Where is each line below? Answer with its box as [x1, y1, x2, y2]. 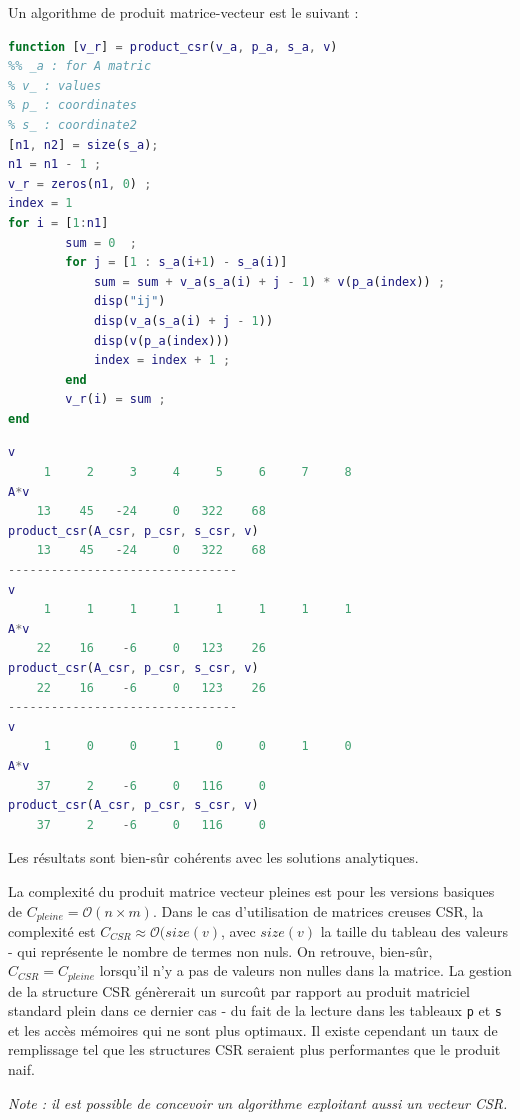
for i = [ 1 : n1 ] [8, 215, 109, 230]
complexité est [8, 920, 96, 941]
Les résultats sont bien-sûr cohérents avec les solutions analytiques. [8, 847, 419, 868]
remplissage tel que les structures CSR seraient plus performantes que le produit [8, 1039, 501, 1060]
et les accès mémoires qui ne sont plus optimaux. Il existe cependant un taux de [8, 1019, 498, 1040]
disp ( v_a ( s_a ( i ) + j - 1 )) [93, 313, 274, 328]
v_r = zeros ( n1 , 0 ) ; [8, 176, 152, 191]
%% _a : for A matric [8, 59, 152, 74]
